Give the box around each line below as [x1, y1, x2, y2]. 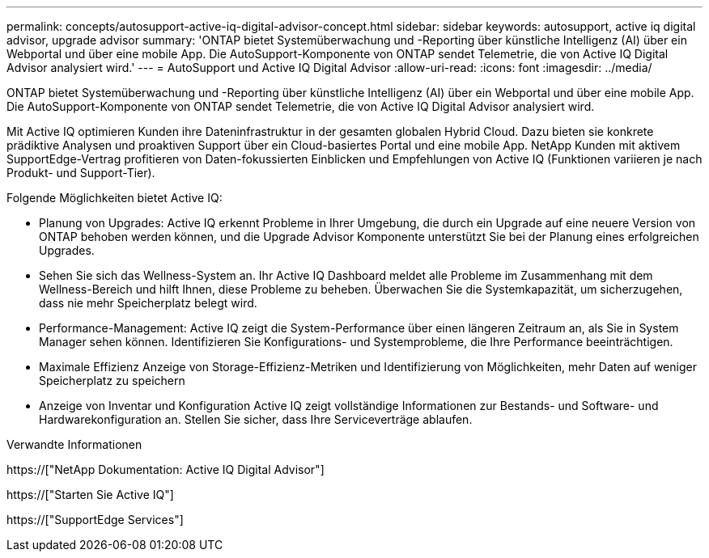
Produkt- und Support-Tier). [6, 166, 155, 180]
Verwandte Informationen [6, 438, 142, 451]
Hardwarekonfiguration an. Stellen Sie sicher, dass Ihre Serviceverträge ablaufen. [39, 412, 473, 426]
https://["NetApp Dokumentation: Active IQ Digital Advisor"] [6, 463, 325, 476]
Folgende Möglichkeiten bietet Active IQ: [6, 191, 223, 205]
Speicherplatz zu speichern [39, 374, 185, 387]
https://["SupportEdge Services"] [6, 513, 184, 526]
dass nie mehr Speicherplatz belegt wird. [39, 296, 257, 310]
